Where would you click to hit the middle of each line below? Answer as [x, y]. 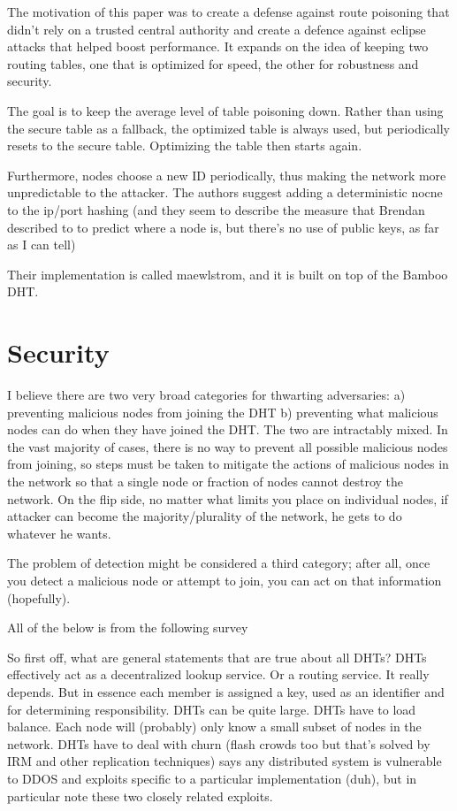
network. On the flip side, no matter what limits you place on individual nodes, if [228, 498]
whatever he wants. [59, 533]
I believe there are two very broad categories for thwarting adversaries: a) [206, 395]
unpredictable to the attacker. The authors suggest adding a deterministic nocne [225, 192]
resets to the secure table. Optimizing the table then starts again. [185, 145]
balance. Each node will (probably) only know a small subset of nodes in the [214, 727]
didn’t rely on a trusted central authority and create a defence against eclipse [217, 29]
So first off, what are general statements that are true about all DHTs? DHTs [217, 657]
